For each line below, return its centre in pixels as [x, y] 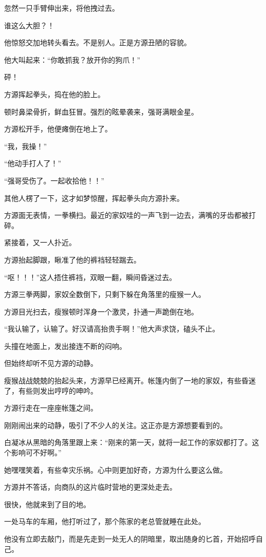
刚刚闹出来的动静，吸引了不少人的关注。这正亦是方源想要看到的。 [116, 425]
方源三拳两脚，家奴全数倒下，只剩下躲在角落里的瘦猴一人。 [105, 294]
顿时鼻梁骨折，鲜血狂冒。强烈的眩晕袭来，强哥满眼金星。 [101, 111]
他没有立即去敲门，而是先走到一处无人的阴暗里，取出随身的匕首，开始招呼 [130, 539]
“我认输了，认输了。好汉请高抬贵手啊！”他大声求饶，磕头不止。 [112, 329]
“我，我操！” [26, 146]
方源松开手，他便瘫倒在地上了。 [58, 129]
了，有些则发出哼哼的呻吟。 [51, 390]
